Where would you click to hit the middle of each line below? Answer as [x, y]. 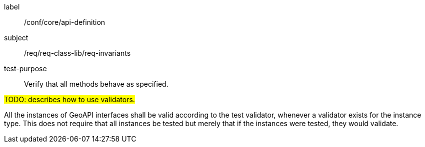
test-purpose [25, 69]
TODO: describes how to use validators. [69, 99]
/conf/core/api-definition [65, 22]
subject [16, 38]
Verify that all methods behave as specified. [96, 84]
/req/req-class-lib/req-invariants [77, 53]
